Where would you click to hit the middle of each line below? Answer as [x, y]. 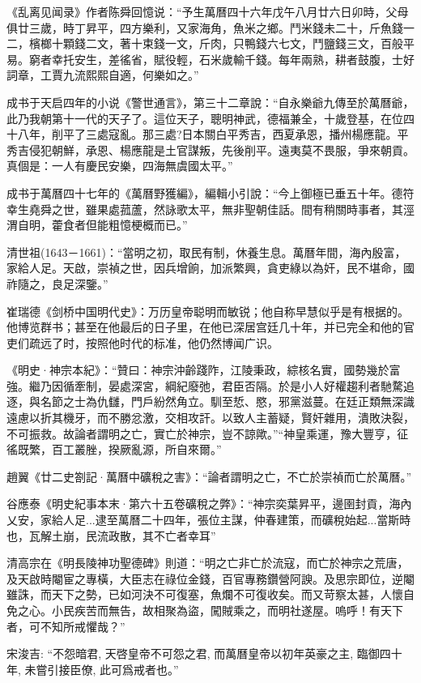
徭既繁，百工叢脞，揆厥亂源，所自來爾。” [114, 449]
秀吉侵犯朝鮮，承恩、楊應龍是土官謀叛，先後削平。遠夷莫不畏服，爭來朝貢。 [210, 149]
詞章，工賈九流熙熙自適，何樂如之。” [103, 75]
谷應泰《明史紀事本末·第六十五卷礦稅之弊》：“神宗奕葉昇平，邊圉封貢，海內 [209, 504]
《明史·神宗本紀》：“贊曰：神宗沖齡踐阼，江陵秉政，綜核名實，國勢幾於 [198, 370]
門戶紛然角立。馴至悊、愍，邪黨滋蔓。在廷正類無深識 [272, 401]
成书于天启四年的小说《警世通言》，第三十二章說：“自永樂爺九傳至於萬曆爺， [210, 102]
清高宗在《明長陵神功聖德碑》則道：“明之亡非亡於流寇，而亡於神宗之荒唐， [208, 563]
